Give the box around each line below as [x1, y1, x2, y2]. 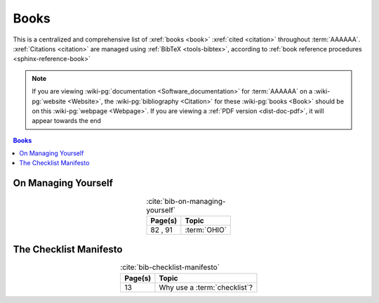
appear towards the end [32, 117, 102, 125]
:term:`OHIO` [185, 225, 227, 235]
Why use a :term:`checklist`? [159, 282, 253, 292]
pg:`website [32, 97, 67, 105]
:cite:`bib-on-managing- [146, 196, 226, 206]
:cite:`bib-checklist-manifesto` [120, 262, 220, 272]
